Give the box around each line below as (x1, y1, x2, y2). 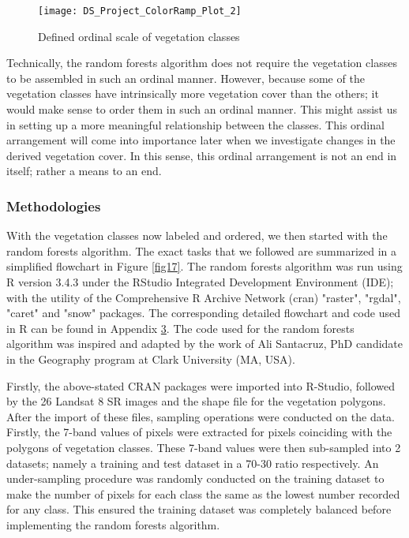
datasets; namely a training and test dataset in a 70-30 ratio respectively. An (6, 454, 379, 471)
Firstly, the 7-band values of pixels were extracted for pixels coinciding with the (6, 424, 392, 440)
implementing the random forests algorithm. (6, 516, 220, 532)
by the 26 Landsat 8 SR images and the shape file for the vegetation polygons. (6, 393, 386, 409)
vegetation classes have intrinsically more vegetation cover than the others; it (6, 85, 379, 102)
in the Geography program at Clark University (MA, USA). (6, 350, 295, 367)
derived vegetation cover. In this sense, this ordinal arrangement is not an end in (6, 147, 397, 163)
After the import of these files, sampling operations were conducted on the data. (6, 408, 396, 424)
